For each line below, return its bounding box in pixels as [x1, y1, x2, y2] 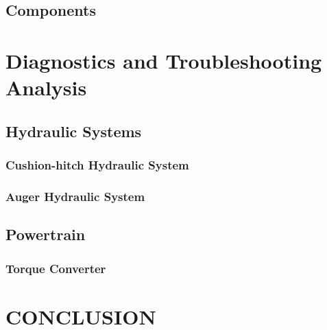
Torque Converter [5, 259, 106, 276]
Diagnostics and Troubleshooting [5, 46, 322, 74]
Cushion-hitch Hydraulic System [5, 156, 189, 174]
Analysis [5, 73, 87, 102]
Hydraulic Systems [5, 120, 142, 141]
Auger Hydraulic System [5, 187, 145, 204]
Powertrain [5, 224, 86, 245]
